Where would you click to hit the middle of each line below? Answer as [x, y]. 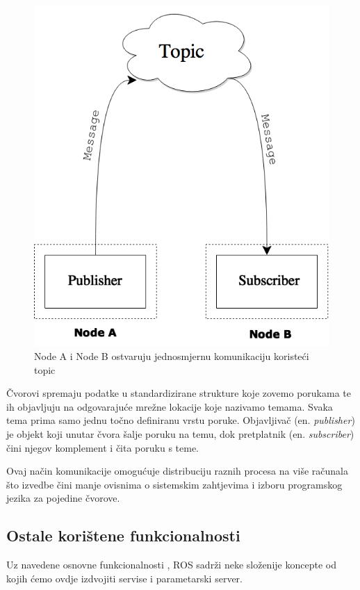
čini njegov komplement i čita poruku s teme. [103, 447]
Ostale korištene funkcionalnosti [123, 535]
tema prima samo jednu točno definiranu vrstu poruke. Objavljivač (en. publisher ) [181, 420]
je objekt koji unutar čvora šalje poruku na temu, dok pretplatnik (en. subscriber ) [180, 434]
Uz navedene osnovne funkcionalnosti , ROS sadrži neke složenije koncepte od [171, 565]
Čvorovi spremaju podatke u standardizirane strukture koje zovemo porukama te [179, 393]
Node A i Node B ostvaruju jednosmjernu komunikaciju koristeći [172, 356]
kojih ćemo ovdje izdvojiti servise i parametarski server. [124, 578]
